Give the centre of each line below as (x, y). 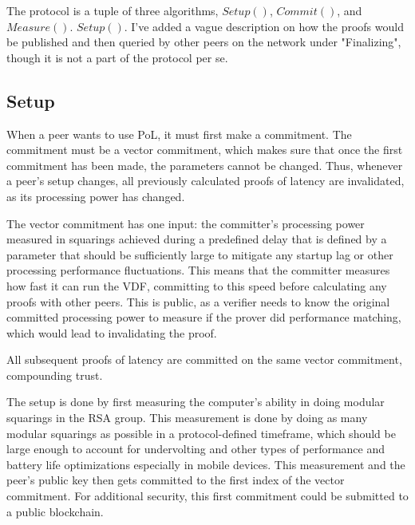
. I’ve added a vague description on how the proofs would (264, 26)
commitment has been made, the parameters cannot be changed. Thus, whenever (205, 165)
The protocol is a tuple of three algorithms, (113, 10)
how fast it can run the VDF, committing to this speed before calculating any (197, 285)
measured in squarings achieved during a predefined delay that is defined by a (197, 239)
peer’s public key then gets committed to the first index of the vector (176, 480)
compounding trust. (55, 375)
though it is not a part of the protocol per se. (117, 57)
